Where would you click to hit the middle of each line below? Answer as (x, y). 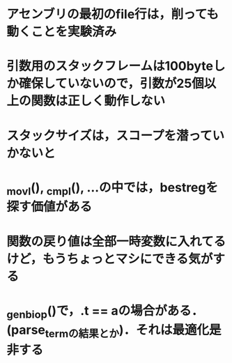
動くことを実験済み (62, 32)
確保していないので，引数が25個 (112, 84)
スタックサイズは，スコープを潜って (110, 136)
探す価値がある (49, 207)
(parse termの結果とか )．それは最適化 (108, 331)
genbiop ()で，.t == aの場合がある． (105, 312)
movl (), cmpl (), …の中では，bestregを (113, 188)
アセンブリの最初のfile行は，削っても (113, 14)
